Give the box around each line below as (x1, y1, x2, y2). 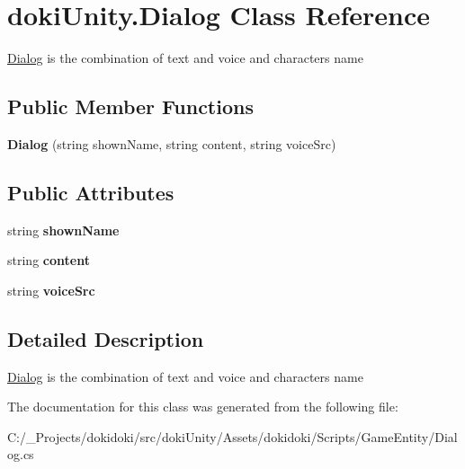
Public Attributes (7, 178, 174, 206)
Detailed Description (7, 324, 204, 352)
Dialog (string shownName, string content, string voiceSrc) (7, 134, 336, 153)
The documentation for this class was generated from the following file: (7, 397, 398, 416)
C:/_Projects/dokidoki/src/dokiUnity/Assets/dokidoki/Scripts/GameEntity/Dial (7, 427, 458, 446)
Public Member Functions (7, 93, 254, 120)
